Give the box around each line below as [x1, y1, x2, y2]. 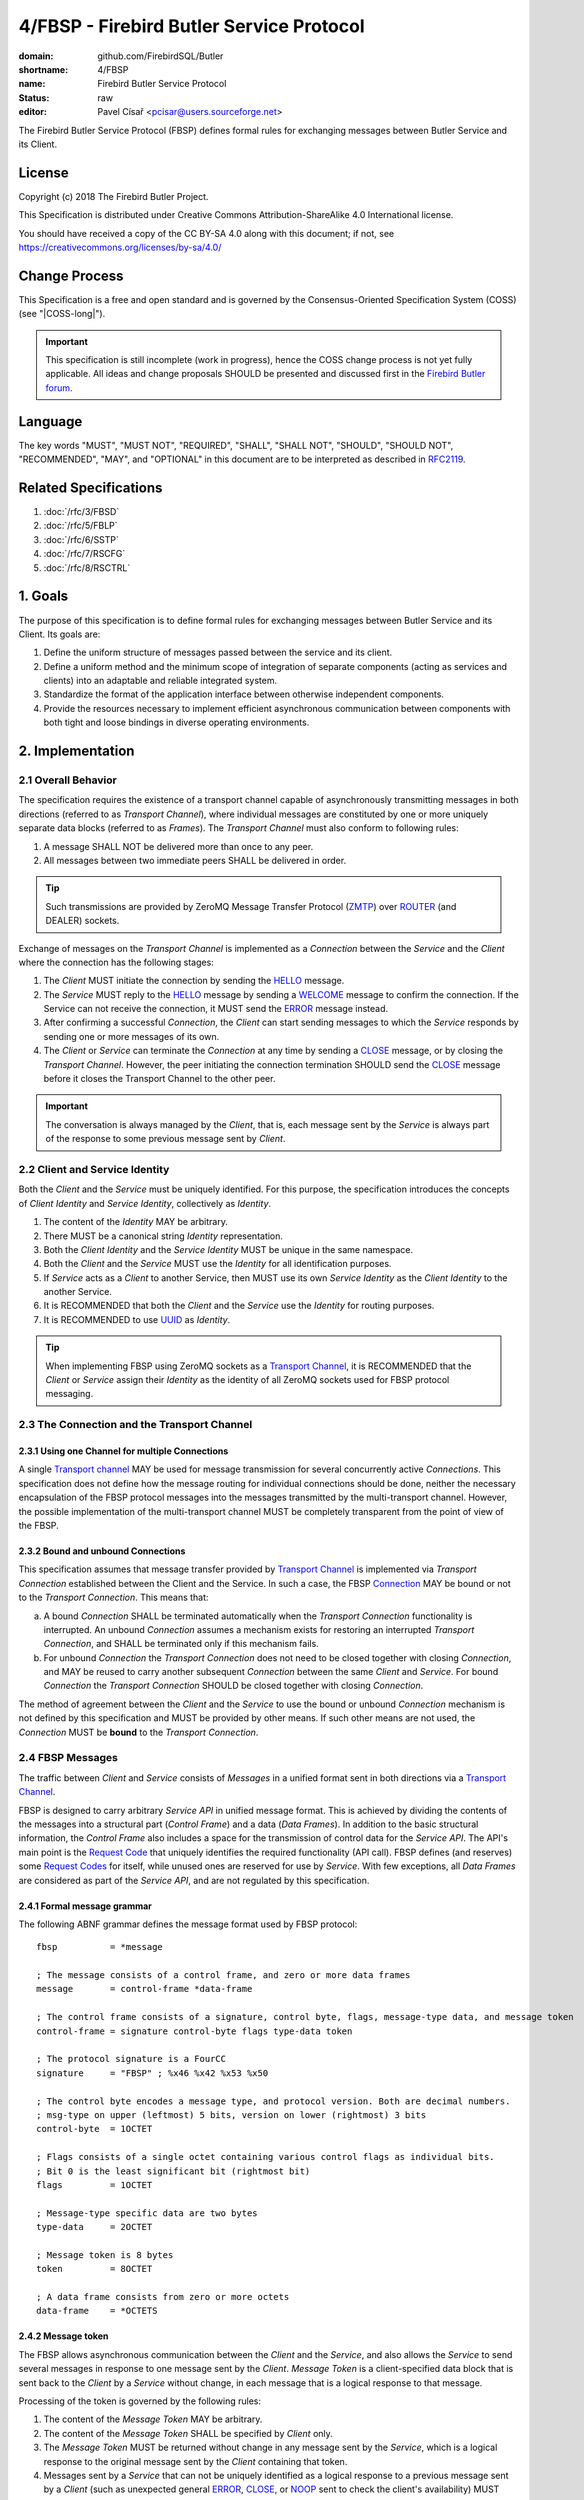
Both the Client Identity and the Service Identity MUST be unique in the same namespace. [43, 1243, 414, 1255]
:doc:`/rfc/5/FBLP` [43, 520, 119, 532]
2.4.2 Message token [18, 2330, 109, 2342]
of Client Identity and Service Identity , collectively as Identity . [18, 1197, 272, 1209]
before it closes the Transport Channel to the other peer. [43, 1073, 276, 1085]
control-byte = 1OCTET [36, 2123, 153, 2135]
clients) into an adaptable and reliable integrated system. [43, 675, 278, 687]
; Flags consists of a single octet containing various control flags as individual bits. [36, 2151, 495, 2163]
